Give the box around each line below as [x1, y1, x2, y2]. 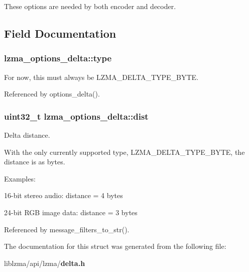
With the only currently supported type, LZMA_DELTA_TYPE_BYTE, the [4, 146, 245, 157]
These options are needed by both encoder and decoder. [4, 1, 176, 11]
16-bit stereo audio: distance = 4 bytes [4, 190, 123, 201]
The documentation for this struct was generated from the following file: [4, 241, 226, 251]
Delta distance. [4, 130, 50, 140]
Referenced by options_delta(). [4, 88, 100, 99]
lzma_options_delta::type [4, 52, 112, 64]
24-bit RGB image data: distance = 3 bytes [4, 207, 138, 217]
